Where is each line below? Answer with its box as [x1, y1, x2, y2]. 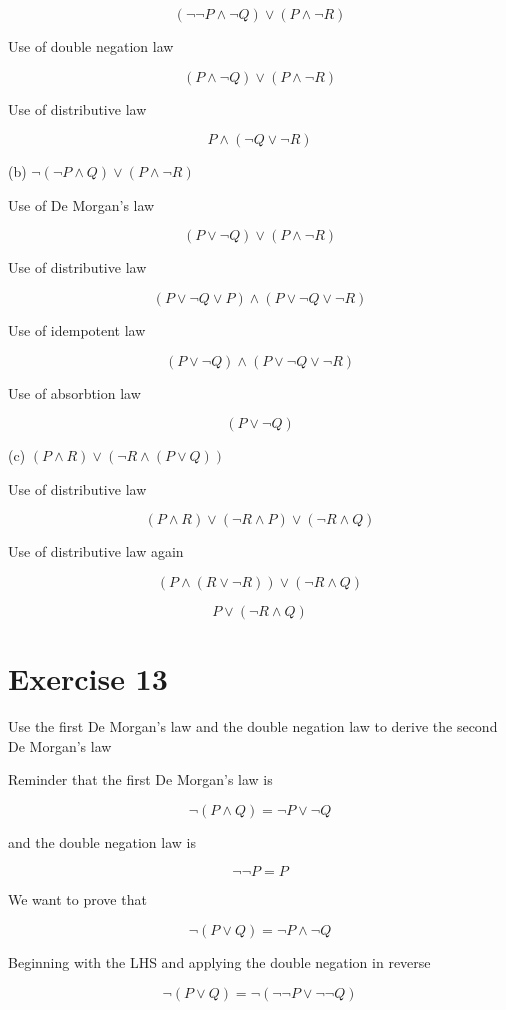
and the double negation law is [8, 831, 196, 852]
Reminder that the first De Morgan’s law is [8, 769, 273, 790]
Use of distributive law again [8, 541, 184, 562]
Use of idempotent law [8, 319, 146, 340]
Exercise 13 [8, 658, 168, 699]
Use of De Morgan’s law [8, 194, 155, 215]
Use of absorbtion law [8, 382, 141, 403]
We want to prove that [8, 889, 147, 910]
